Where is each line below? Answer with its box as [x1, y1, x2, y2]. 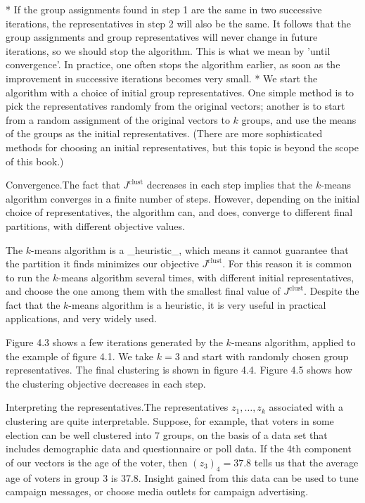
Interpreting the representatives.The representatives [6, 400, 229, 414]
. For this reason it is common [222, 256, 352, 271]
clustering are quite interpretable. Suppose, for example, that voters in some [6, 414, 334, 428]
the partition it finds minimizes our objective [6, 256, 199, 271]
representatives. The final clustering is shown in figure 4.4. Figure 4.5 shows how [6, 362, 352, 377]
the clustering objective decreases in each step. [6, 376, 206, 390]
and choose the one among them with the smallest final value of [6, 284, 281, 298]
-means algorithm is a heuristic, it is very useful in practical [68, 297, 326, 312]
